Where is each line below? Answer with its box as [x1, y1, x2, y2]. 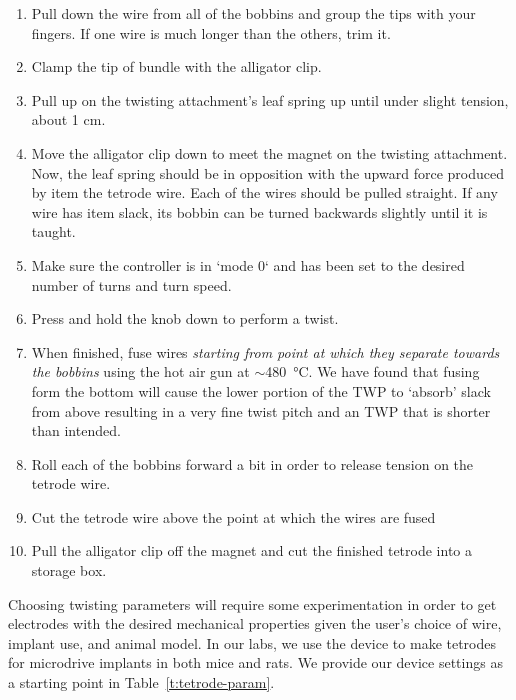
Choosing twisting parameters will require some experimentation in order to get [8, 593, 497, 614]
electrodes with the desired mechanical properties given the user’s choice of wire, [8, 613, 502, 634]
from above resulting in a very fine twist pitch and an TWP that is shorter [31, 400, 491, 421]
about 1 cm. [31, 109, 106, 130]
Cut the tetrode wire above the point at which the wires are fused [31, 506, 436, 527]
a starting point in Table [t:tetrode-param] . [8, 672, 275, 693]
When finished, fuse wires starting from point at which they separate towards [31, 341, 500, 362]
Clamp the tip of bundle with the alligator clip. [31, 56, 322, 77]
